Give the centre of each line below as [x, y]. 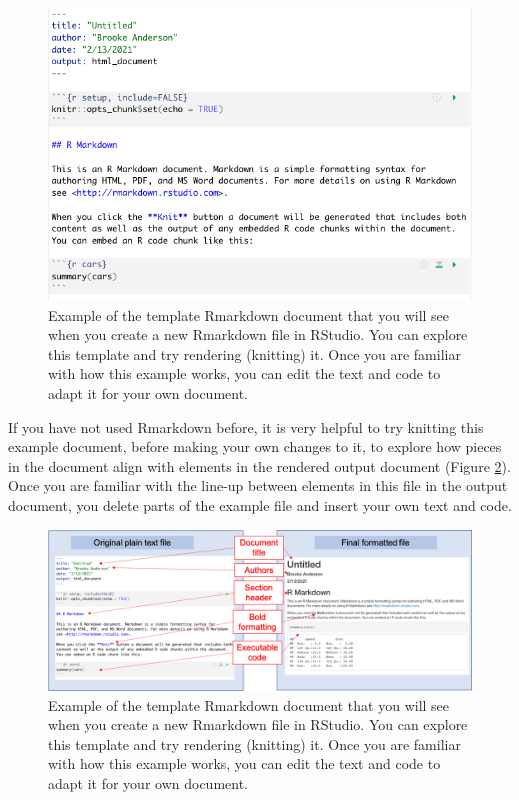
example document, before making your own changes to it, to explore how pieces [255, 446]
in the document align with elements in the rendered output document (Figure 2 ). [259, 465]
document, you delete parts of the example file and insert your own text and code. [260, 505]
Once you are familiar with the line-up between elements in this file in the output [258, 485]
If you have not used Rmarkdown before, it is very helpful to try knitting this [246, 426]
